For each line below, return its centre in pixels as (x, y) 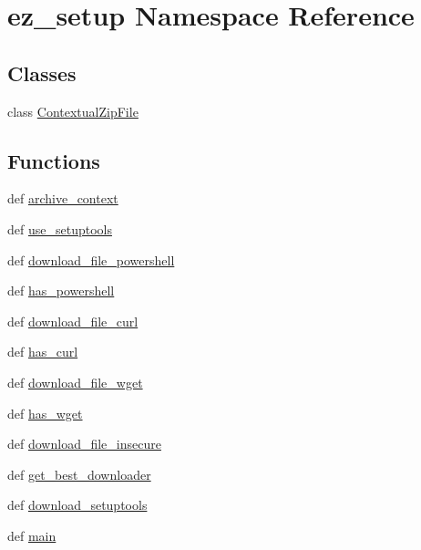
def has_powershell (61, 291)
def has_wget (45, 413)
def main (32, 535)
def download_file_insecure (84, 444)
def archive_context (63, 198)
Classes (42, 73)
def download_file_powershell (91, 259)
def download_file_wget (75, 382)
